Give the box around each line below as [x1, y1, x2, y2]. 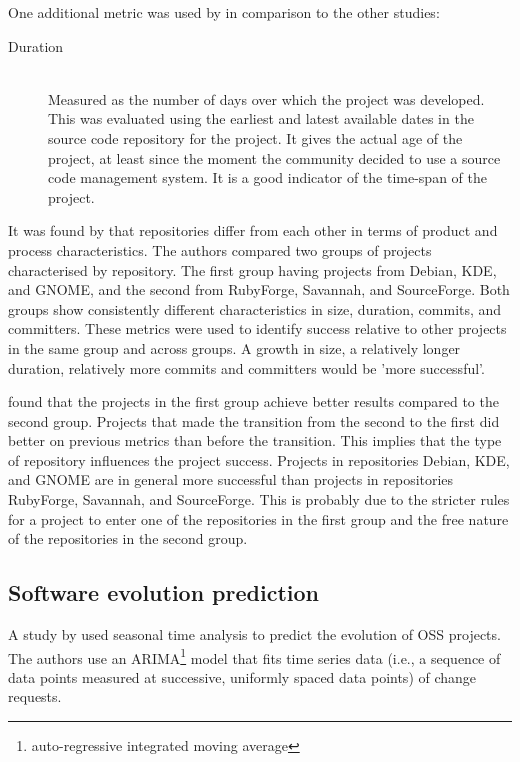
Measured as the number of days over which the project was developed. [48, 88, 485, 109]
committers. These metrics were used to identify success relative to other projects [8, 318, 507, 339]
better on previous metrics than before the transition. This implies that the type [8, 430, 502, 451]
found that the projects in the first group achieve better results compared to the [8, 391, 499, 412]
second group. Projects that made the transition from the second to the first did [8, 410, 500, 431]
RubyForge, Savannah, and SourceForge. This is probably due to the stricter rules [8, 489, 510, 510]
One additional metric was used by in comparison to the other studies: [8, 2, 440, 22]
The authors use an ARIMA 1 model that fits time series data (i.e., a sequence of [8, 644, 501, 668]
